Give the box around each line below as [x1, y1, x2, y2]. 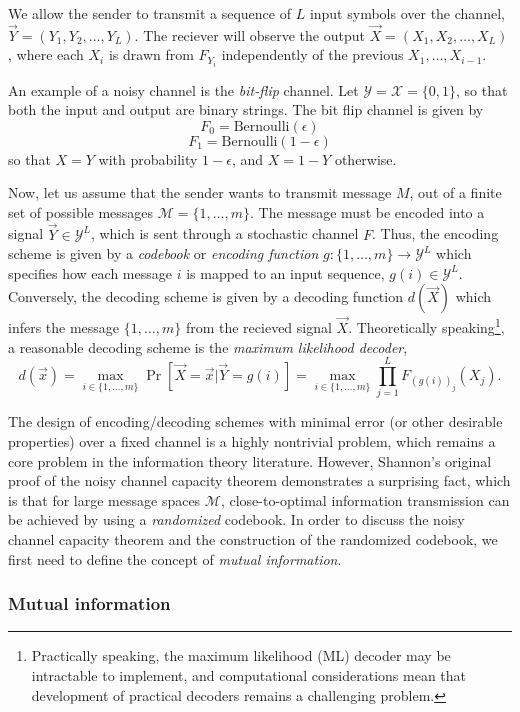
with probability [98, 148, 198, 169]
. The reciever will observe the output [134, 24, 365, 45]
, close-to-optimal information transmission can [220, 489, 510, 510]
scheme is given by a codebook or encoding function [8, 243, 319, 264]
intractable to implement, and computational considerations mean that [31, 665, 467, 685]
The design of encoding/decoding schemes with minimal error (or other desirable [8, 411, 503, 432]
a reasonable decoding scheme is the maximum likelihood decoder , [8, 336, 408, 357]
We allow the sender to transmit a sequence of [8, 3, 291, 23]
